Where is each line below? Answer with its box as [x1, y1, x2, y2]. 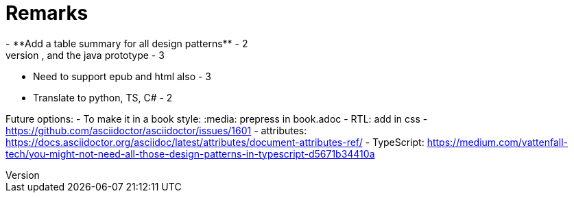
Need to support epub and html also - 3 [33, 70, 211, 82]
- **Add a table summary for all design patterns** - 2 [5, 37, 248, 49]
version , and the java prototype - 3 [5, 49, 165, 61]
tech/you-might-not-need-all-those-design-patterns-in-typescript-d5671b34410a [5, 147, 375, 160]
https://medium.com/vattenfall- [427, 136, 569, 148]
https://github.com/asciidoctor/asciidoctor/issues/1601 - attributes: [5, 124, 307, 136]
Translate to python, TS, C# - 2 [33, 91, 173, 103]
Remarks [5, 1, 88, 25]
